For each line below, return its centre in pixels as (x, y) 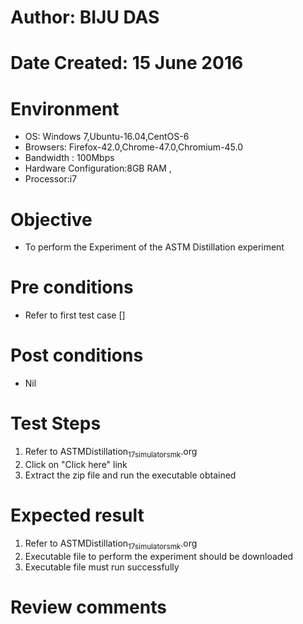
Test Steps (56, 423)
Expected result (77, 515)
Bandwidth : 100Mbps (69, 158)
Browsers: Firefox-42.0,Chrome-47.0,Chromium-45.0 (134, 147)
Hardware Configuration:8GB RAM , (98, 168)
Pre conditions (72, 287)
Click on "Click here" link (76, 464)
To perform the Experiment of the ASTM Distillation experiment (154, 247)
